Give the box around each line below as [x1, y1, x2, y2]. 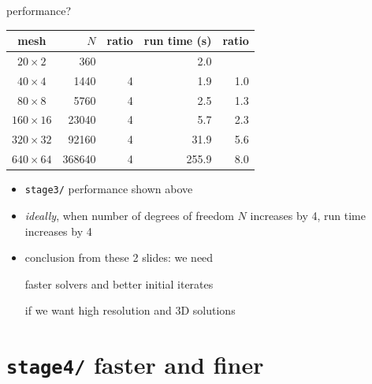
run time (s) [143, 32, 212, 49]
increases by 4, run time [250, 207, 366, 223]
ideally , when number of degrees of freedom [24, 207, 234, 223]
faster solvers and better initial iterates [24, 275, 214, 292]
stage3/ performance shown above [24, 181, 193, 197]
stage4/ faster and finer [6, 349, 264, 381]
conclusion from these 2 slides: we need [24, 249, 214, 266]
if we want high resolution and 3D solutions [24, 302, 236, 319]
